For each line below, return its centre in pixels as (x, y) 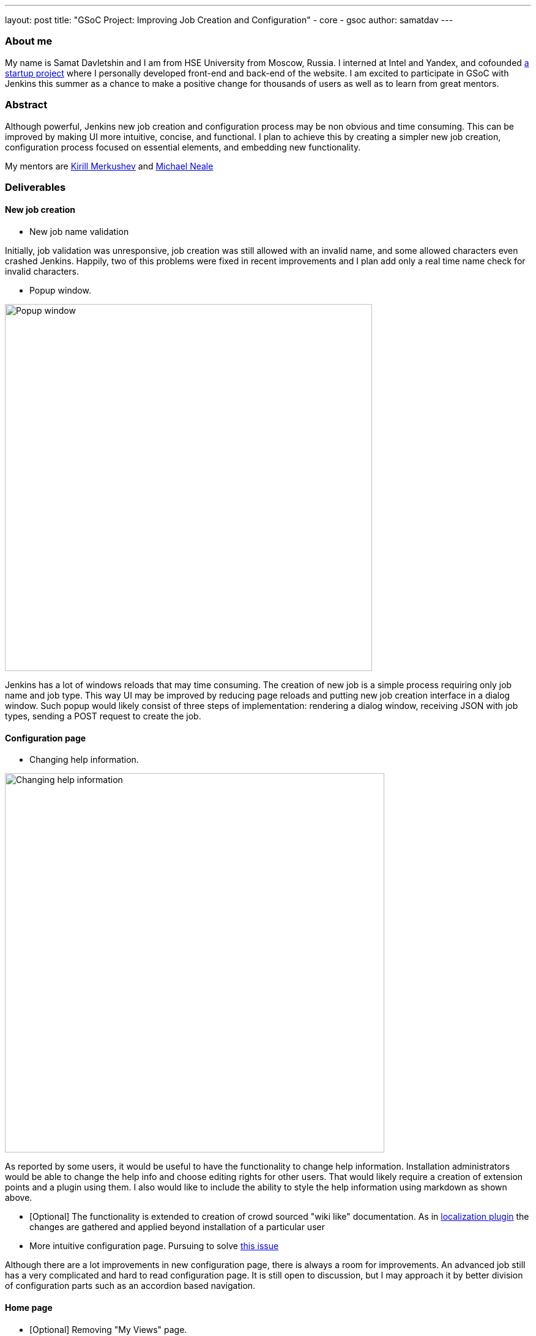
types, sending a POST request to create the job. (103, 716)
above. (19, 1198)
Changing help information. (84, 760)
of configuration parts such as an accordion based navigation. (130, 1286)
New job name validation (79, 232)
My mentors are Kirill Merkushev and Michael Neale (109, 166)
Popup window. (60, 291)
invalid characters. (42, 272)
